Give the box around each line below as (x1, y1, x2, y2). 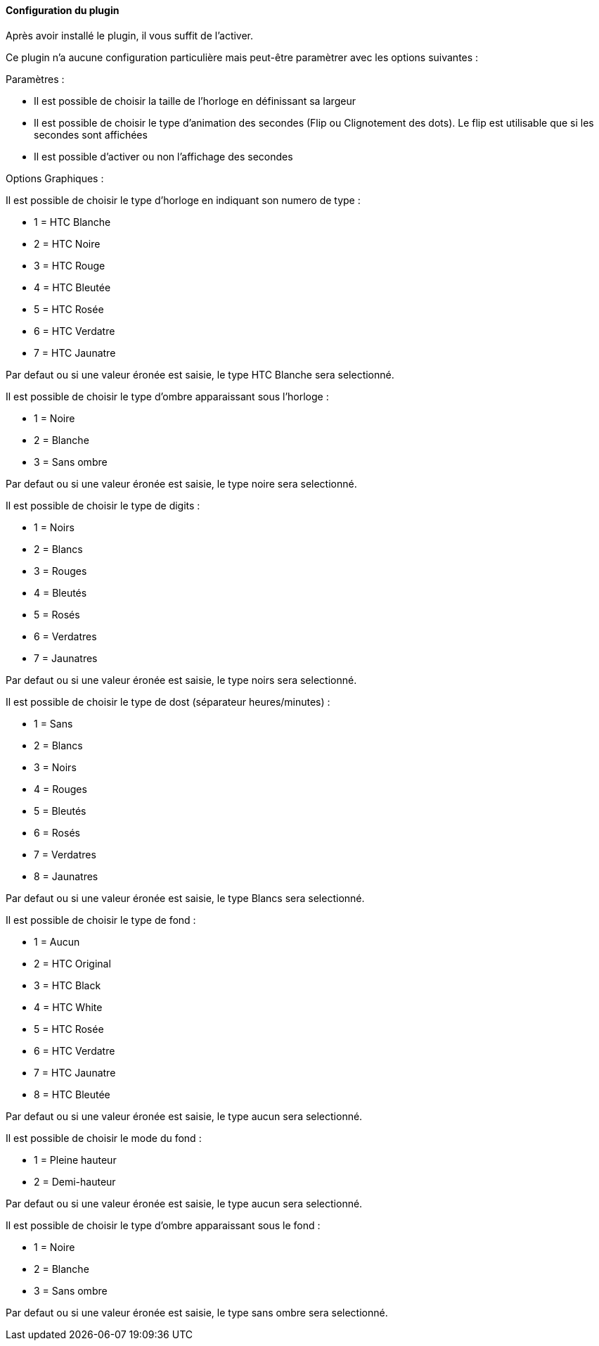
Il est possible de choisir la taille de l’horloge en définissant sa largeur (34, 94, 356, 107)
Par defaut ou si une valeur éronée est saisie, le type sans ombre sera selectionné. (6, 1306, 388, 1319)
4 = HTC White (34, 1001, 103, 1013)
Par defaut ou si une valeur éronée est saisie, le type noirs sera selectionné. (6, 673, 357, 686)
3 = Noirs (34, 761, 77, 773)
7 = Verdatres (34, 848, 96, 861)
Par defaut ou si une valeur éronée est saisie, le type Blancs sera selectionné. (6, 891, 365, 904)
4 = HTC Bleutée (34, 281, 111, 293)
